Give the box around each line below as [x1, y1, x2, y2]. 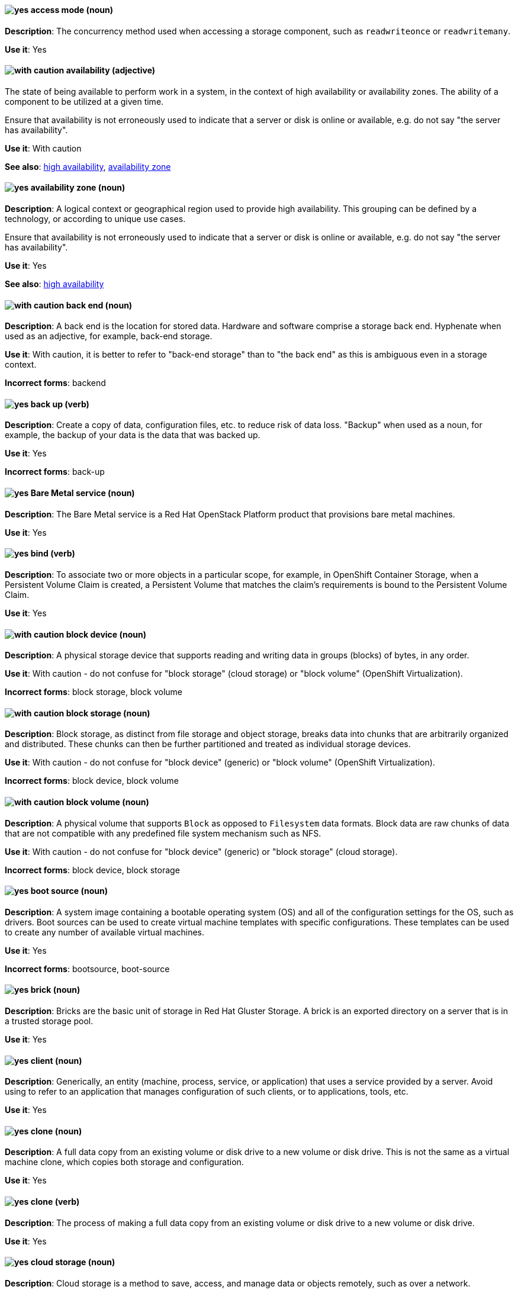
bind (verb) [30, 548, 75, 559]
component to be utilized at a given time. [5, 96, 164, 107]
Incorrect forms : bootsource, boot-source [5, 963, 170, 974]
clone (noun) [30, 1125, 82, 1136]
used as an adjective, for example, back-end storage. [5, 331, 213, 342]
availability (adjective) [66, 65, 156, 76]
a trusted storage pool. [5, 1016, 94, 1027]
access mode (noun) [30, 5, 113, 15]
